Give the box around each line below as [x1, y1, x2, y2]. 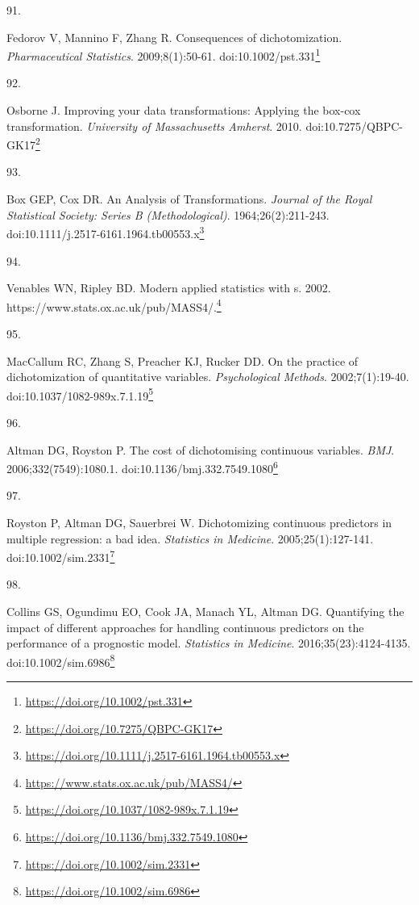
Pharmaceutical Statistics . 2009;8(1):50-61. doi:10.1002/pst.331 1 [6, 45, 321, 64]
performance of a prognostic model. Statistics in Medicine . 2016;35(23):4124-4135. [6, 635, 411, 652]
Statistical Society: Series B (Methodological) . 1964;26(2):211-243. [6, 206, 330, 223]
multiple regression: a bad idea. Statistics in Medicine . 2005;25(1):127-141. [6, 530, 374, 547]
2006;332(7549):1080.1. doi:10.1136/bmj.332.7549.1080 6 [6, 458, 278, 476]
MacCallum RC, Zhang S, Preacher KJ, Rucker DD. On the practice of [6, 352, 359, 369]
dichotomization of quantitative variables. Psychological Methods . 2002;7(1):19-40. [6, 368, 409, 385]
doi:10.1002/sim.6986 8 [6, 651, 115, 670]
